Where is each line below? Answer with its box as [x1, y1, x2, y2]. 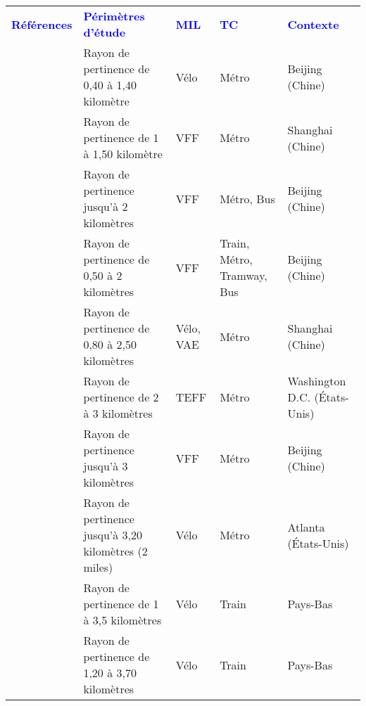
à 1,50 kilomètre [83, 146, 163, 162]
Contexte [287, 15, 339, 32]
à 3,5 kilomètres [83, 612, 162, 628]
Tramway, [220, 267, 267, 283]
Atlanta [287, 518, 325, 535]
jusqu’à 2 [83, 198, 128, 214]
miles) [83, 559, 113, 575]
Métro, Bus [220, 190, 275, 207]
